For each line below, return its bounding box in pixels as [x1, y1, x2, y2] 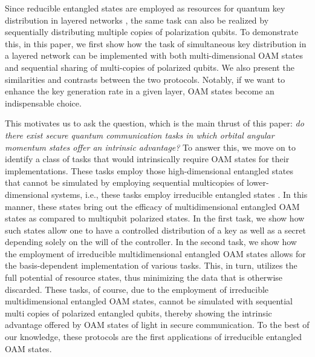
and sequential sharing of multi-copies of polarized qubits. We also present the [5, 61, 294, 73]
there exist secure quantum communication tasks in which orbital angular [5, 128, 274, 141]
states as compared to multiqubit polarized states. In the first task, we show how [5, 212, 305, 224]
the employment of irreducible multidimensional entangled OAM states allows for [5, 247, 306, 260]
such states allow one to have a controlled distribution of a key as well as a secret [5, 223, 306, 236]
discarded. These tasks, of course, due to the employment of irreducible [5, 283, 269, 295]
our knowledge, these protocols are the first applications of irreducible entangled [5, 330, 302, 343]
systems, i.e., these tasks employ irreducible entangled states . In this [51, 188, 308, 200]
